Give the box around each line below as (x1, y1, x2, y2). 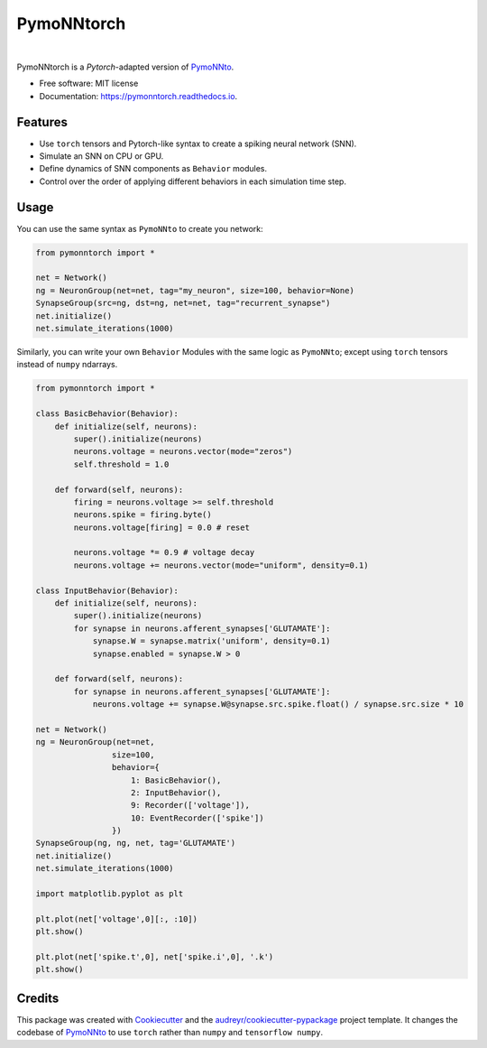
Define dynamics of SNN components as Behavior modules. (39, 163, 268, 174)
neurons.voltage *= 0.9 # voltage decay (73, 547, 255, 558)
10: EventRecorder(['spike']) (131, 812, 265, 823)
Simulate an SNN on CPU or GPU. (39, 151, 164, 162)
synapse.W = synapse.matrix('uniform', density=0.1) (92, 636, 331, 646)
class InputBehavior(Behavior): (35, 585, 179, 596)
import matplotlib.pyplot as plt (35, 889, 184, 899)
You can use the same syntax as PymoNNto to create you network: (16, 223, 263, 234)
